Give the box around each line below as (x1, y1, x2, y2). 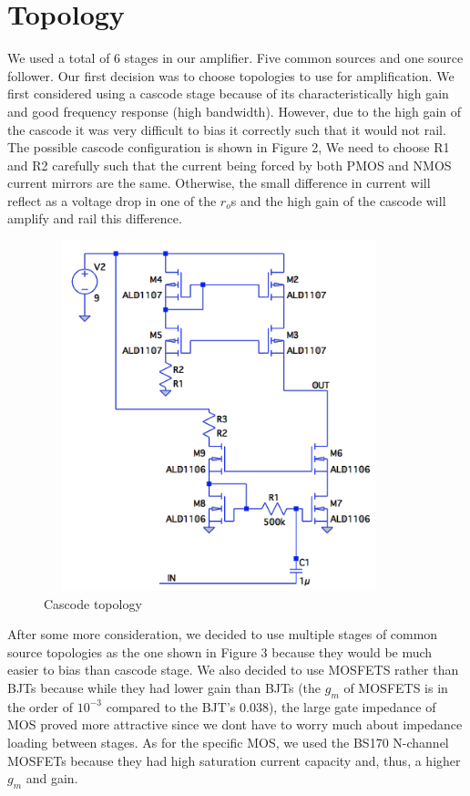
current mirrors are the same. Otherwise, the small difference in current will (7, 173, 431, 192)
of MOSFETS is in (343, 678, 448, 698)
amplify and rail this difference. (7, 209, 182, 228)
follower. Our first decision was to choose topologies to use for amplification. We (7, 66, 455, 85)
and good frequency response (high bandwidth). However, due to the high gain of (7, 101, 462, 120)
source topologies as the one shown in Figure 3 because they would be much (7, 642, 433, 661)
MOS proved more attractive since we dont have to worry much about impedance (7, 715, 463, 734)
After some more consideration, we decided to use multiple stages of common (7, 625, 438, 644)
